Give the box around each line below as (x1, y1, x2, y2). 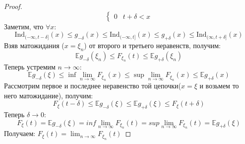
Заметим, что (4, 21, 44, 31)
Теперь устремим (4, 61, 56, 72)
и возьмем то (199, 80, 239, 90)
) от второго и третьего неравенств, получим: (84, 40, 221, 50)
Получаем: (4, 128, 36, 139)
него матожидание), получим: (4, 90, 93, 100)
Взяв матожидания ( (4, 40, 64, 50)
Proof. (4, 1, 22, 11)
